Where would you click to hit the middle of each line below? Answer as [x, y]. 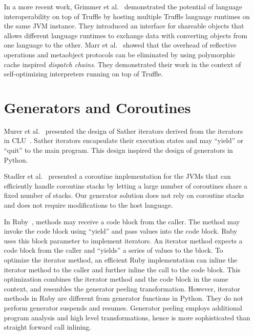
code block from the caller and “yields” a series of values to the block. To [114, 250]
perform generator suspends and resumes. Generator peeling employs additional [123, 307]
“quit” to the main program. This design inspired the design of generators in [118, 150]
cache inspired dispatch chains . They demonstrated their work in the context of [123, 64]
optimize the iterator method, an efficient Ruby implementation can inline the [121, 260]
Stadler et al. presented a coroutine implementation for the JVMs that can [117, 176]
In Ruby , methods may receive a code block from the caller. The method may [122, 221]
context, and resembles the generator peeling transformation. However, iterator [122, 288]
